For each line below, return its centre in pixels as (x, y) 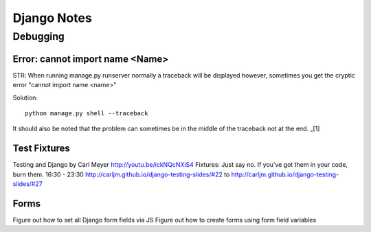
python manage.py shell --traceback (87, 113)
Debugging (39, 36)
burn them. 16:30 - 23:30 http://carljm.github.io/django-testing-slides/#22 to (121, 174)
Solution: (25, 97)
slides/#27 (27, 184)
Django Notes (52, 18)
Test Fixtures (41, 149)
